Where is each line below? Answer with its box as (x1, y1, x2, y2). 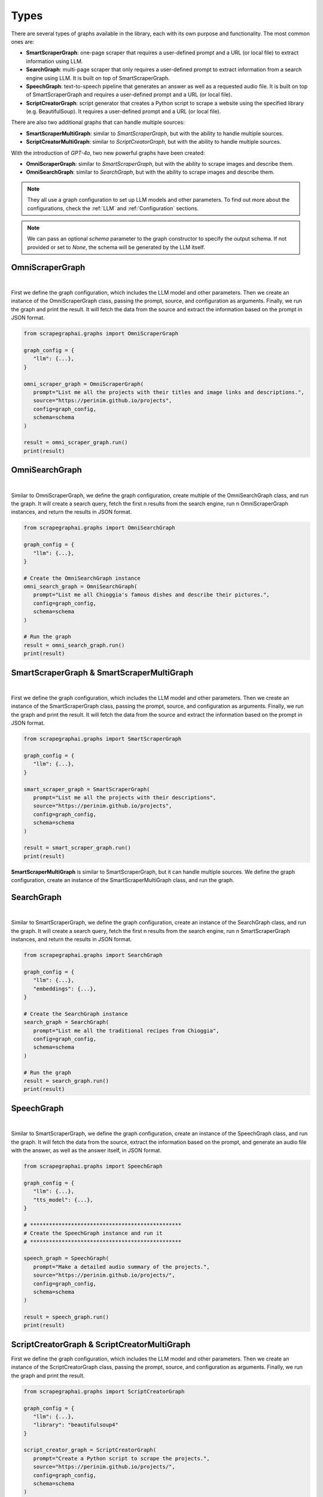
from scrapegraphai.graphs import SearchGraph (23, 952, 163, 959)
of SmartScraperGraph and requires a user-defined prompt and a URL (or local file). (26, 91, 233, 98)
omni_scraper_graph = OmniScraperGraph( (23, 380, 144, 387)
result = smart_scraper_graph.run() (23, 844, 132, 851)
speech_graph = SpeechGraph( (23, 1255, 109, 1262)
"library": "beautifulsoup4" (33, 1422, 119, 1428)
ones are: (11, 38, 35, 45)
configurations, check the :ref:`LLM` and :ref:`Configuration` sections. (27, 204, 199, 212)
